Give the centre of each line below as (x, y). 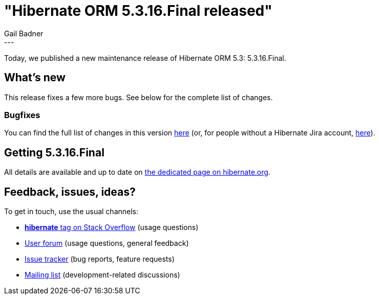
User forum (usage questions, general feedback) (107, 243)
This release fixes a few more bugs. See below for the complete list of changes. (139, 97)
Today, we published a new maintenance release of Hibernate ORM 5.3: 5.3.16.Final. (145, 58)
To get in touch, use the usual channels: (71, 212)
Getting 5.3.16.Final (54, 152)
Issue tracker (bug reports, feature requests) (100, 259)
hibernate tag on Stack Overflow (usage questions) (112, 227)
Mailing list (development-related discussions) (102, 275)
